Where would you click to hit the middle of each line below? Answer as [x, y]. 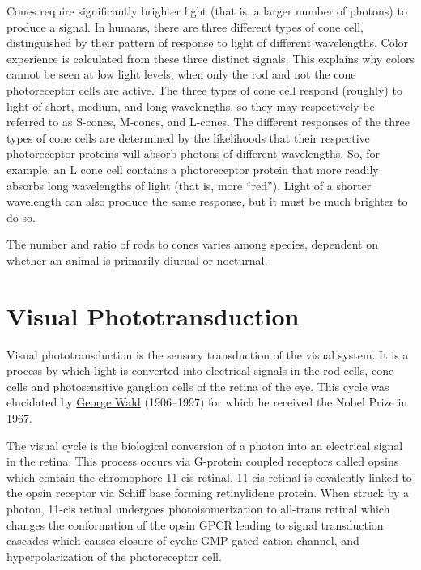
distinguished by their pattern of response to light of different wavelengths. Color [208, 43]
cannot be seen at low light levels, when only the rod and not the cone [181, 74]
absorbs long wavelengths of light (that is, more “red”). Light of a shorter [189, 185]
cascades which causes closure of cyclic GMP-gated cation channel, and [183, 540]
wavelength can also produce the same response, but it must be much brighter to [207, 201]
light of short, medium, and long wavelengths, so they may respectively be [191, 106]
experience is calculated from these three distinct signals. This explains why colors [210, 58]
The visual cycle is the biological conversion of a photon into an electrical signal [205, 445]
